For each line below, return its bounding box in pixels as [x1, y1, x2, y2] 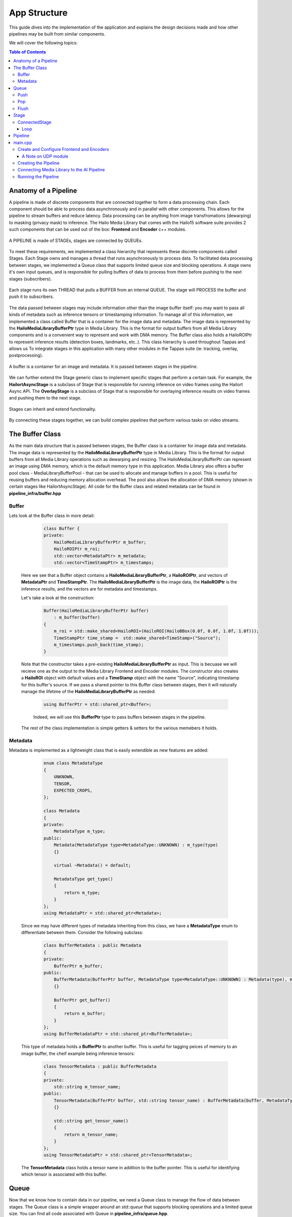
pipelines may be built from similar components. [9, 31, 106, 37]
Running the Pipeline [18, 173, 59, 180]
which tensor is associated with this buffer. [21, 1171, 107, 1178]
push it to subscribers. [9, 294, 54, 299]
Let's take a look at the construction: [21, 595, 94, 601]
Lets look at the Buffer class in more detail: [9, 513, 95, 518]
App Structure [9, 7, 68, 18]
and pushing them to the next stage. [9, 395, 82, 401]
